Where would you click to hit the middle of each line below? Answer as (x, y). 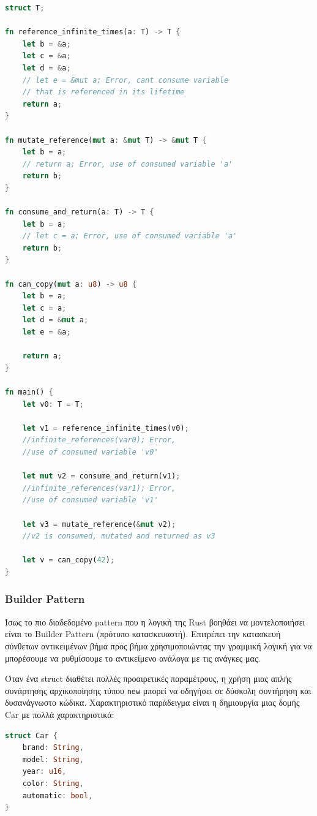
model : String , (53, 759)
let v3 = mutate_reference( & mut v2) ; (99, 524)
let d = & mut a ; (55, 320)
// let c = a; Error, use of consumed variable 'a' (130, 236)
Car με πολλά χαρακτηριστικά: (60, 714)
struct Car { (31, 735)
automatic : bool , (58, 795)
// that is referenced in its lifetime (103, 92)
